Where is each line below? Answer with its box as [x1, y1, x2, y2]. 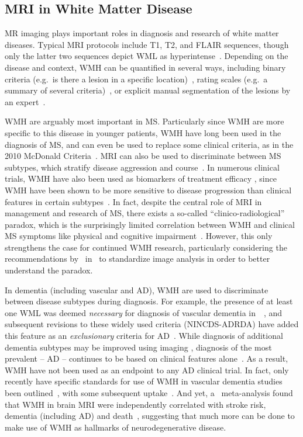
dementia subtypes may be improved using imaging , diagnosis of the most [5, 341, 272, 353]
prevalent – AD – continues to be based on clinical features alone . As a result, [5, 352, 288, 365]
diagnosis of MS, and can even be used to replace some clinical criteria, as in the [5, 138, 294, 150]
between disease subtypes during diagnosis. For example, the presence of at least [5, 295, 293, 307]
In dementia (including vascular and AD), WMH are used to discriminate [5, 283, 268, 296]
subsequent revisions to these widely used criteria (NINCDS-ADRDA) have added [5, 318, 299, 330]
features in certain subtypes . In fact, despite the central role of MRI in [5, 195, 262, 207]
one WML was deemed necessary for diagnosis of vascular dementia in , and [5, 306, 283, 318]
